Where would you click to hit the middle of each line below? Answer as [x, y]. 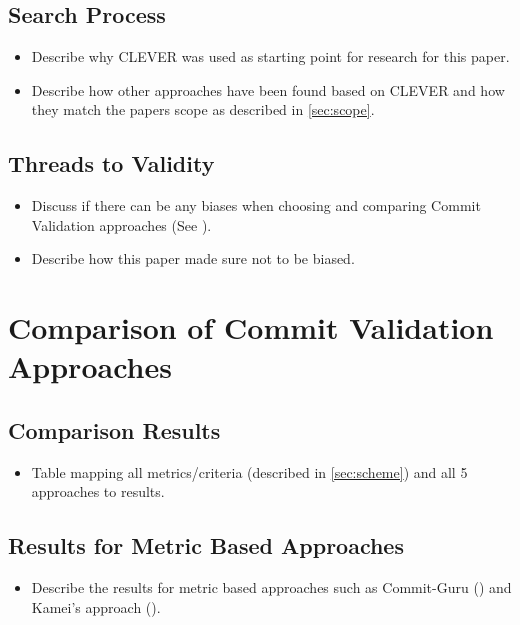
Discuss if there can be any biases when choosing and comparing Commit [256, 205]
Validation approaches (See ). [121, 224]
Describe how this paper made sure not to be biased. [193, 258]
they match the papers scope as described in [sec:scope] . [203, 109]
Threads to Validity [111, 163]
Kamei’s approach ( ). [96, 606]
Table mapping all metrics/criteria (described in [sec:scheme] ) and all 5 [249, 471]
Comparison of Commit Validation [251, 327]
